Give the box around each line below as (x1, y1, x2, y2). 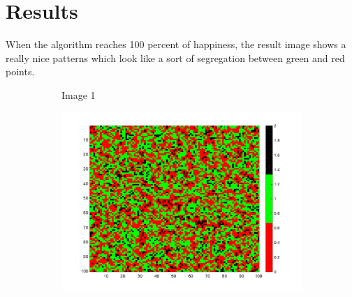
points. (6, 64, 35, 79)
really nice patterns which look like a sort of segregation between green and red (6, 50, 345, 65)
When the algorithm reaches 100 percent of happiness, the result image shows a (6, 37, 346, 52)
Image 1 (61, 87, 96, 102)
